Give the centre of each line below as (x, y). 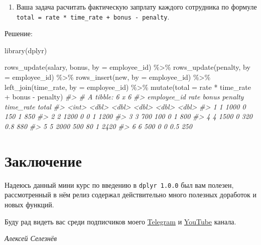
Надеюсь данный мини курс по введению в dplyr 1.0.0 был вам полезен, (119, 185)
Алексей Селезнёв (31, 238)
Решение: (19, 33)
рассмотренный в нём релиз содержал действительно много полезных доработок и (131, 195)
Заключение (43, 160)
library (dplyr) (26, 50)
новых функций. (29, 204)
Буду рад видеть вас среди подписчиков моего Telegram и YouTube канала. (120, 221)
